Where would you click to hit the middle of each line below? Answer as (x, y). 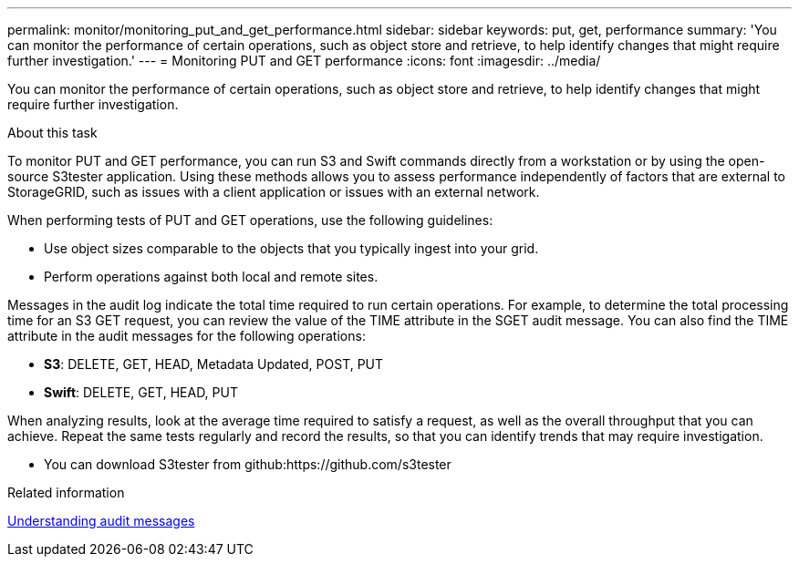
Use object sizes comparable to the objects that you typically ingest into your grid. (291, 248)
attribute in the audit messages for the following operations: (187, 336)
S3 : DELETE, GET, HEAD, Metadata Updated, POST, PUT (214, 364)
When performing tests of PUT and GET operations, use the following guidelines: (250, 220)
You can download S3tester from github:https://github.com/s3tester (248, 464)
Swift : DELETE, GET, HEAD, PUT (141, 392)
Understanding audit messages (101, 521)
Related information (66, 492)
